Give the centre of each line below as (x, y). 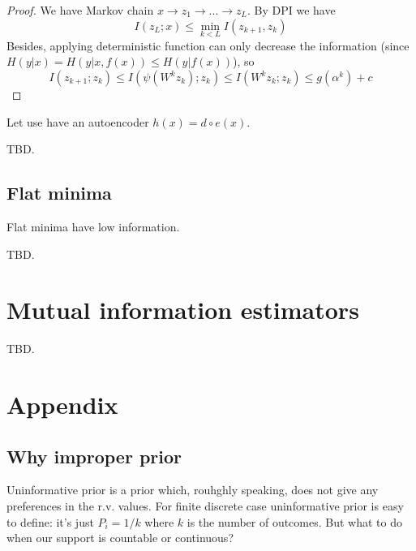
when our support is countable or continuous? (120, 538)
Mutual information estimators (183, 310)
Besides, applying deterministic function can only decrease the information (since (208, 45)
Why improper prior (94, 456)
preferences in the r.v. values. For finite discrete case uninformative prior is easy (205, 506)
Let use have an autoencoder (78, 121)
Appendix (62, 405)
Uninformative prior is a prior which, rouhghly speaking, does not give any (193, 490)
